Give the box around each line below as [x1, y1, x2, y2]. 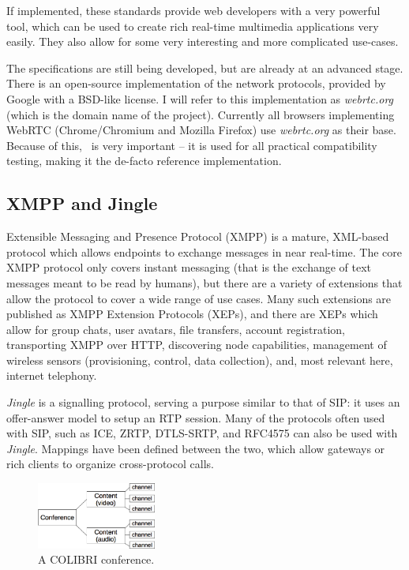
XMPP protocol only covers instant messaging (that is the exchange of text [6, 259, 372, 276]
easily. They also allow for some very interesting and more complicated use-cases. [6, 33, 399, 50]
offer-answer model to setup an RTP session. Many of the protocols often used [6, 409, 385, 426]
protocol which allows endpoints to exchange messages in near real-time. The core [6, 243, 402, 260]
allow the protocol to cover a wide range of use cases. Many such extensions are [6, 290, 392, 306]
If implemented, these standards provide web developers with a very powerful [6, 2, 381, 18]
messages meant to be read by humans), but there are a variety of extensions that [6, 274, 403, 291]
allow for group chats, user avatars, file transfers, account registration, [6, 321, 345, 337]
